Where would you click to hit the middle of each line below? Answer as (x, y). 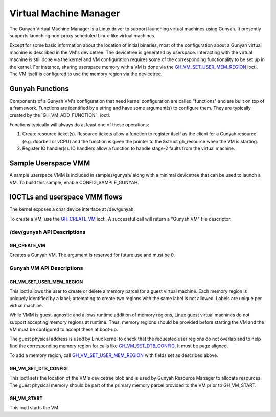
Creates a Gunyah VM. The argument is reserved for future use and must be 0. (92, 255)
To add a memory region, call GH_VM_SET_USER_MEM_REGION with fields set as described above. (114, 355)
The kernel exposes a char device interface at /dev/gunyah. (72, 209)
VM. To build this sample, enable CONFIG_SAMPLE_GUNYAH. (74, 183)
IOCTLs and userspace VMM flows (66, 197)
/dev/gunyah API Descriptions (48, 232)
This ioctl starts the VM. (34, 407)
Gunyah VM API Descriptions (46, 268)
